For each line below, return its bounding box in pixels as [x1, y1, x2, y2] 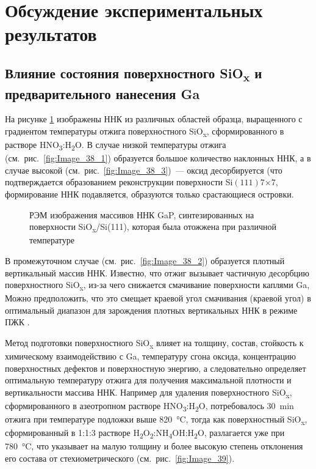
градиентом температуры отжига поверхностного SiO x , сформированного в [5, 125, 284, 139]
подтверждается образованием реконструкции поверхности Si [5, 175, 233, 188]
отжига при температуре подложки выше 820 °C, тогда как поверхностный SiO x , [5, 413, 307, 427]
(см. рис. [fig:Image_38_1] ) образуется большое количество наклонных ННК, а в [5, 152, 311, 164]
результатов [5, 21, 97, 46]
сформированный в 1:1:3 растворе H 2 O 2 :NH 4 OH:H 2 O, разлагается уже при [5, 426, 285, 441]
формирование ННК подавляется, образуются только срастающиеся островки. [5, 188, 294, 201]
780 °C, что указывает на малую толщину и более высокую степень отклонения [5, 440, 303, 452]
